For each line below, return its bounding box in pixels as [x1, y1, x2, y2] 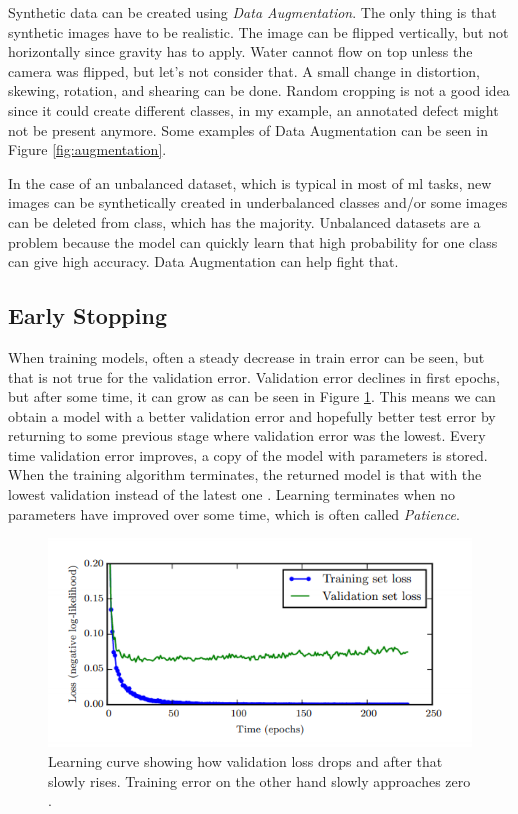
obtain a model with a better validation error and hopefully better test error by [8, 405, 496, 426]
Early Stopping [8, 300, 167, 331]
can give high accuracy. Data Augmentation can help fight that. [8, 251, 399, 272]
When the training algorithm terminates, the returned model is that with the [8, 464, 482, 485]
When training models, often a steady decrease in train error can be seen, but [8, 346, 485, 367]
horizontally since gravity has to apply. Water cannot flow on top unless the [8, 41, 473, 62]
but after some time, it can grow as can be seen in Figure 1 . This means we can [8, 386, 496, 407]
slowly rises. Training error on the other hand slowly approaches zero [48, 770, 471, 791]
